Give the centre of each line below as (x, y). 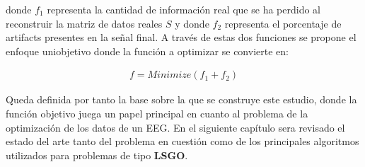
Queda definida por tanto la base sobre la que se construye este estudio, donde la (181, 99)
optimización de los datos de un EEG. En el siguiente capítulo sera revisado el (175, 127)
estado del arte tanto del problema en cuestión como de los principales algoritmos (182, 141)
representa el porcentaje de (283, 23)
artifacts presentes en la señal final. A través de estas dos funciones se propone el (181, 37)
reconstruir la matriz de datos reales (84, 23)
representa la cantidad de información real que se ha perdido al (184, 9)
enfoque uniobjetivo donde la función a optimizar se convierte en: (147, 51)
